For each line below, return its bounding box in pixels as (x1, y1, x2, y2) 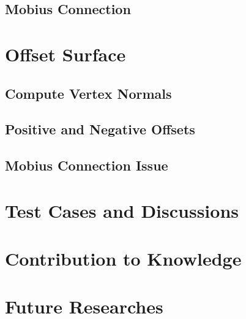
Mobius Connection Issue (5, 156, 168, 175)
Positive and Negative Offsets (5, 120, 195, 139)
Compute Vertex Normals (5, 83, 172, 102)
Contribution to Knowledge (5, 246, 242, 271)
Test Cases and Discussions (5, 198, 239, 223)
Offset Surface (5, 41, 126, 66)
